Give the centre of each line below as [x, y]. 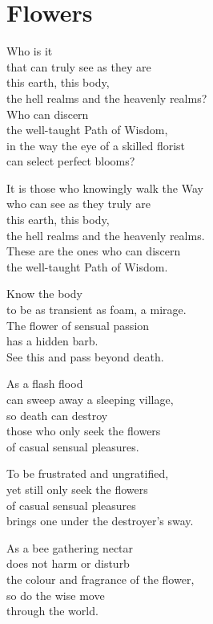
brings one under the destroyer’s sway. [100, 521]
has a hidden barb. [52, 341]
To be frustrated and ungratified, [88, 473]
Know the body [44, 294]
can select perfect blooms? [71, 161]
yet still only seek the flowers [77, 489]
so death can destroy [57, 415]
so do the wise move [56, 595]
